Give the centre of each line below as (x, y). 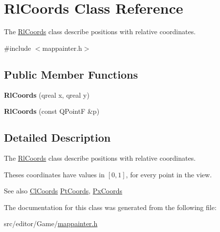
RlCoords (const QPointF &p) (52, 111)
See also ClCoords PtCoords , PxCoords (63, 191)
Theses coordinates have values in (55, 174)
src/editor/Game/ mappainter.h (51, 223)
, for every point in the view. (169, 174)
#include (18, 48)
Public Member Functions (71, 74)
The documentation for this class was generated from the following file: (110, 207)
